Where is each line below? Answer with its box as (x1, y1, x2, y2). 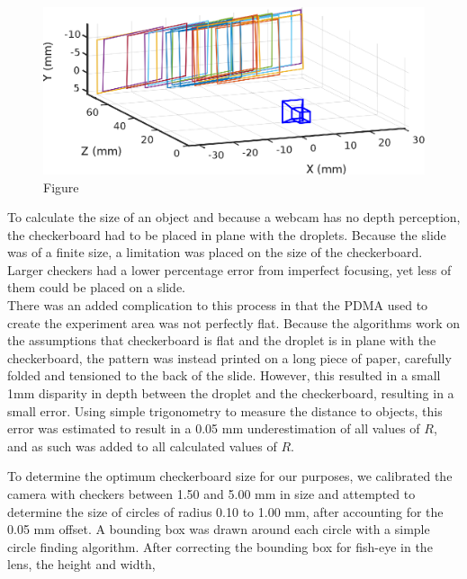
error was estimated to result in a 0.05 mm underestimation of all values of (7, 419, 420, 438)
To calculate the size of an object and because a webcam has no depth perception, (7, 208, 461, 227)
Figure (43, 177, 79, 196)
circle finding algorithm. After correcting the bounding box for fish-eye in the (7, 537, 433, 556)
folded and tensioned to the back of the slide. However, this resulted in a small (7, 366, 441, 385)
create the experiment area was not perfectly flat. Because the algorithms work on (7, 313, 461, 332)
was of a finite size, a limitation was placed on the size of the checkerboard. (7, 243, 423, 262)
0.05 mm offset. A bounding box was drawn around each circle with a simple (7, 520, 430, 539)
